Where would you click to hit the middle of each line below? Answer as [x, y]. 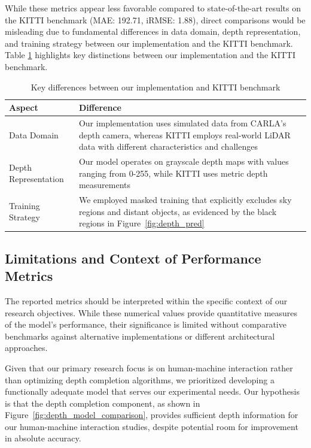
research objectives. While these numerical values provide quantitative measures [151, 312]
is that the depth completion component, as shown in [103, 403]
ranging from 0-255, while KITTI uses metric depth [173, 173]
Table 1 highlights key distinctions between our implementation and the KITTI [150, 55]
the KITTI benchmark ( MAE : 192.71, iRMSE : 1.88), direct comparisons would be [155, 19]
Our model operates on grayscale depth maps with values [184, 161]
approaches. [26, 348]
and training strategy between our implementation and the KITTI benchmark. [149, 43]
